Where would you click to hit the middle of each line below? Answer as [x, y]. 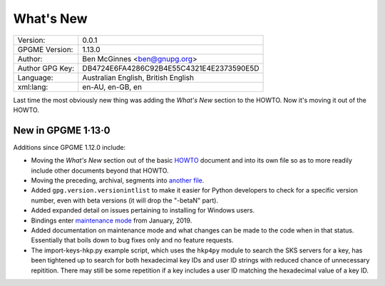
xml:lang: [33, 87]
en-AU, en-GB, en [112, 87]
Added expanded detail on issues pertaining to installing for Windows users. [143, 210]
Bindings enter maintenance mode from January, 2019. [112, 220]
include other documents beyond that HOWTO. [100, 170]
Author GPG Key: [46, 68]
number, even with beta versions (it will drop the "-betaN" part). [125, 200]
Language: [35, 77]
